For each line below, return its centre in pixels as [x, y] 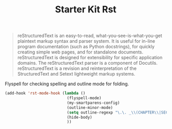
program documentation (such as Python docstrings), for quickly [86, 47]
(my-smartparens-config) [93, 103]
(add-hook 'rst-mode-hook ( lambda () [45, 94]
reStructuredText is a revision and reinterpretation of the [77, 68]
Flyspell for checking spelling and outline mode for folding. [67, 84]
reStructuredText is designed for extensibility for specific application [90, 58]
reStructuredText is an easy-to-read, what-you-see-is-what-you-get [90, 36]
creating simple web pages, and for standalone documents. [80, 52]
